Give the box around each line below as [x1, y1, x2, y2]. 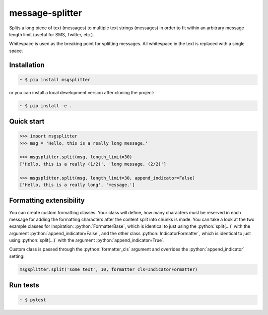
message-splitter [9, 7, 82, 18]
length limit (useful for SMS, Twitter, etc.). [9, 31, 94, 37]
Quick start [9, 117, 45, 126]
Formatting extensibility [9, 196, 85, 205]
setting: [9, 253, 25, 259]
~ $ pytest [19, 297, 46, 303]
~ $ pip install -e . [19, 103, 72, 109]
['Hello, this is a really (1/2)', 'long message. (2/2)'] [19, 161, 166, 167]
